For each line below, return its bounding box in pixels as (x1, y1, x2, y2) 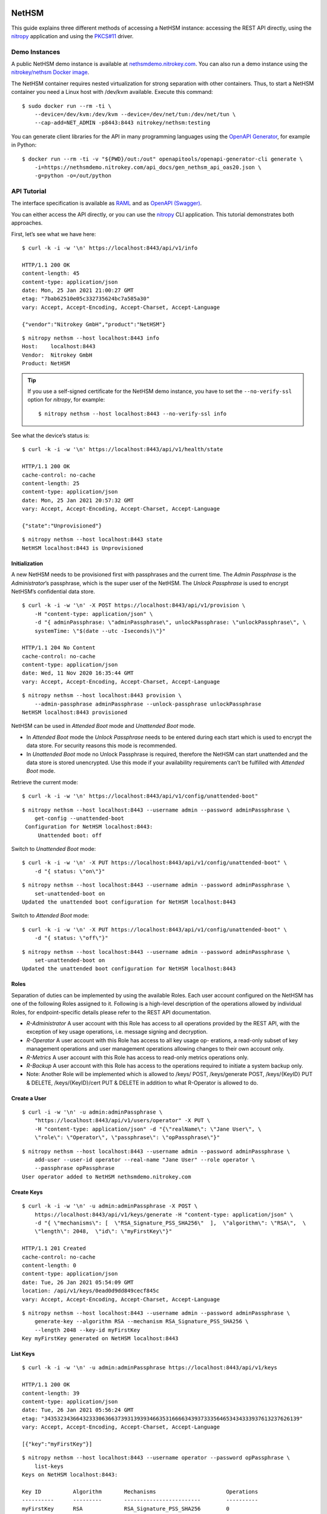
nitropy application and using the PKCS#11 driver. (11, 32, 134, 39)
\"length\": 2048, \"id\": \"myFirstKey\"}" (34, 1228, 173, 1235)
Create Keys (11, 1188, 43, 1195)
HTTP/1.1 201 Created (22, 1245, 86, 1252)
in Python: (11, 141, 37, 148)
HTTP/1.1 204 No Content (22, 644, 96, 651)
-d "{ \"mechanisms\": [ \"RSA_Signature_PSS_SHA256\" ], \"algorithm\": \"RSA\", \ (34, 1219, 306, 1226)
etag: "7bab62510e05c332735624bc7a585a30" (22, 296, 150, 302)
